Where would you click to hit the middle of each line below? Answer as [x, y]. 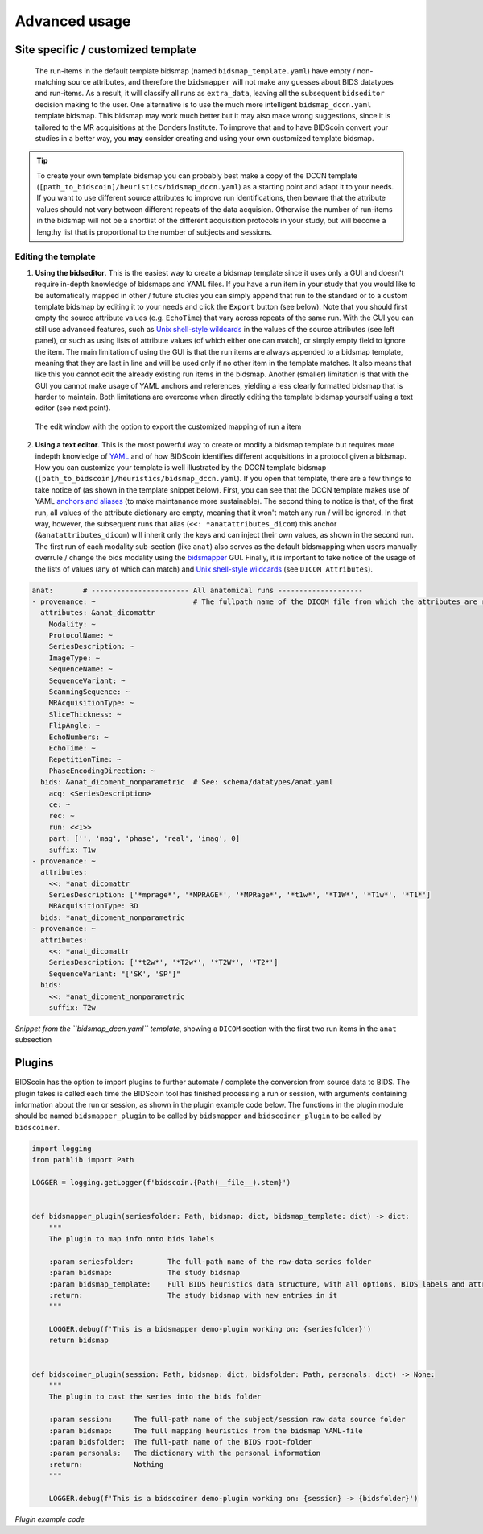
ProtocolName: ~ [80, 636]
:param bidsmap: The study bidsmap [144, 1273]
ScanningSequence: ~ [89, 692]
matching [51, 81]
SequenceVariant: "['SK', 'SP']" [115, 974]
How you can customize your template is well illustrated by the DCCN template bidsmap [181, 468]
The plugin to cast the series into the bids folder [155, 1397]
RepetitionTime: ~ [85, 759]
